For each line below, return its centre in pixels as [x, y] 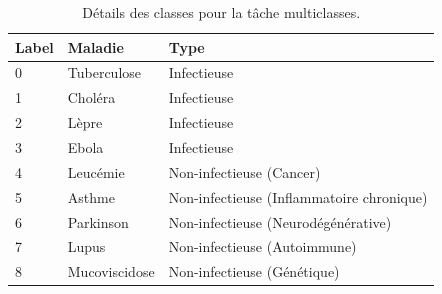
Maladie [95, 46]
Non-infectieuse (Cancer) [244, 171]
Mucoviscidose [111, 271]
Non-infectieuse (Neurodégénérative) [280, 221]
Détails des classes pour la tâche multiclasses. [221, 12]
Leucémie [96, 171]
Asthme [91, 196]
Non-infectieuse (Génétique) [254, 271]
